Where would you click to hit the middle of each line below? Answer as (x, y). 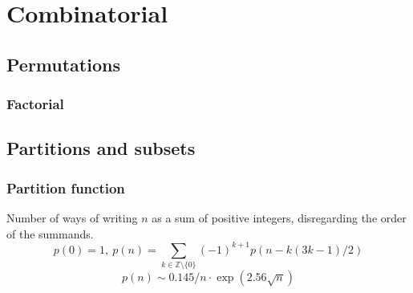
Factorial (35, 104)
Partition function (66, 187)
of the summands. (50, 233)
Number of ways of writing (72, 218)
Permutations (63, 64)
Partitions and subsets (101, 148)
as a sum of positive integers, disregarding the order (279, 218)
